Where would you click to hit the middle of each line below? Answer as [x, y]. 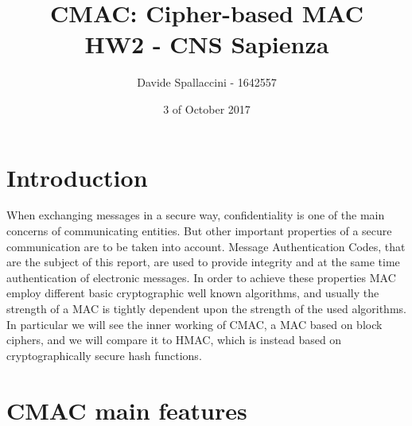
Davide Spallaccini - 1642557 [207, 82]
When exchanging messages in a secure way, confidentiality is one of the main [196, 215]
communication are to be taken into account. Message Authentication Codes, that [206, 246]
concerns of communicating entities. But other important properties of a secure [199, 231]
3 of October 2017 [207, 108]
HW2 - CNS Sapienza [207, 44]
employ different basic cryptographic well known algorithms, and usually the [193, 293]
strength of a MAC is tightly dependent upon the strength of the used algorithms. [206, 308]
